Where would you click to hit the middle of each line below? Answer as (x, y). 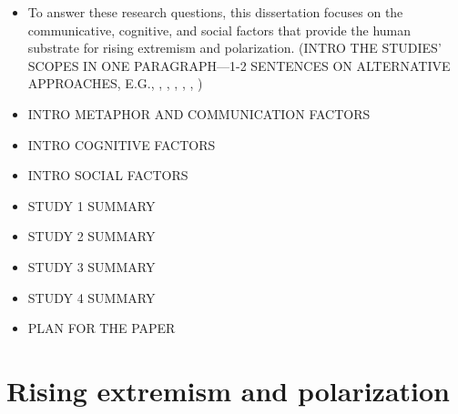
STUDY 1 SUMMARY (92, 205)
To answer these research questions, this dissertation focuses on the (215, 12)
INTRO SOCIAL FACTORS (108, 175)
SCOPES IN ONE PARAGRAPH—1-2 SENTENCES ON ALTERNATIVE (239, 65)
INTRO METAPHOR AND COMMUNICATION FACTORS (199, 113)
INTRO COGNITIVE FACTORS (122, 144)
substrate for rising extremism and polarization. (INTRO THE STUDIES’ (234, 48)
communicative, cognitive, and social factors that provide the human (219, 30)
